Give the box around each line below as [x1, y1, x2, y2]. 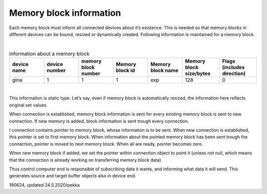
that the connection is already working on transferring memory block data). [9, 157, 163, 163]
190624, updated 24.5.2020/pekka [9, 182, 80, 188]
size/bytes [185, 70, 211, 77]
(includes [222, 64, 245, 71]
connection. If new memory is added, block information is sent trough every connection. [9, 118, 189, 124]
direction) [222, 70, 246, 77]
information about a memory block [9, 50, 90, 57]
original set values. [9, 102, 48, 108]
